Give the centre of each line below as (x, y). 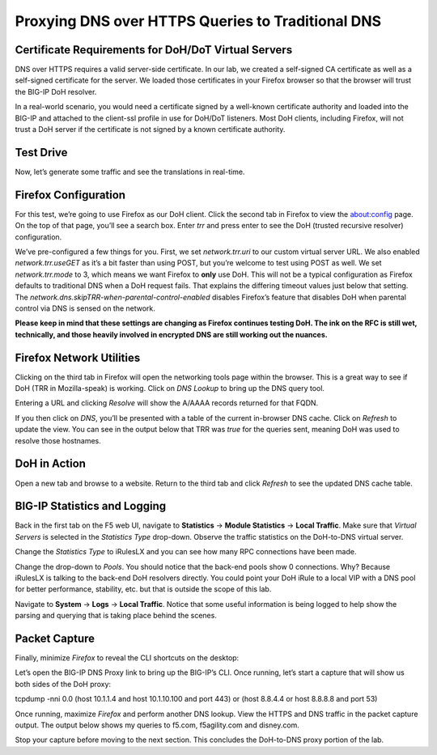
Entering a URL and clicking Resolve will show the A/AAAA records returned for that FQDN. (167, 403)
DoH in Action (51, 464)
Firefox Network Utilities (78, 357)
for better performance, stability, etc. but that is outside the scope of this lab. (143, 589)
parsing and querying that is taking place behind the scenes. (116, 616)
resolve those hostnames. (58, 440)
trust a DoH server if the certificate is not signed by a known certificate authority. (150, 129)
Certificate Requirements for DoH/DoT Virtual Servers (154, 50)
